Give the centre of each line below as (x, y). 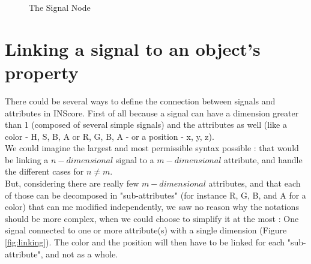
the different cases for (44, 171)
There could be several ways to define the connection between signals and (140, 100)
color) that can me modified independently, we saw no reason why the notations (152, 207)
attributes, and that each (255, 183)
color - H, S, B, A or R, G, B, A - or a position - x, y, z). (110, 136)
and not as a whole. (82, 253)
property (42, 72)
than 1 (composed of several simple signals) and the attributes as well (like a (146, 124)
